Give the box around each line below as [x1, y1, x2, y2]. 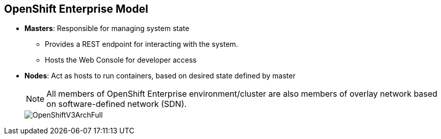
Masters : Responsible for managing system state [24, 24, 189, 33]
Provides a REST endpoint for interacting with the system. [45, 40, 238, 49]
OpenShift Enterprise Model [4, 3, 148, 15]
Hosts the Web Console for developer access [45, 55, 197, 65]
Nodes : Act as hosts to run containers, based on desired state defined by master [24, 71, 296, 80]
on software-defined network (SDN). [46, 99, 187, 109]
